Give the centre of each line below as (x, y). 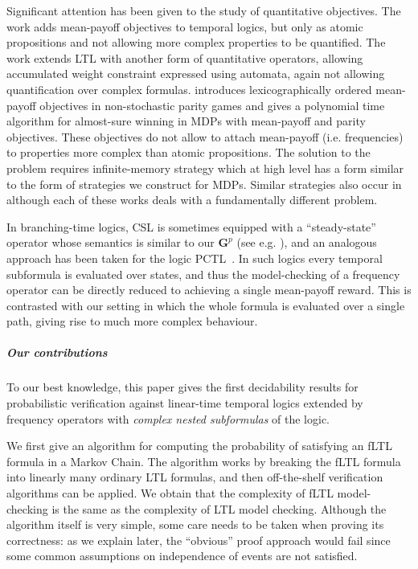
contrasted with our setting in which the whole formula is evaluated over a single (206, 305)
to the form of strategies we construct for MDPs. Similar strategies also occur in (204, 184)
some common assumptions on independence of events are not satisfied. (182, 556)
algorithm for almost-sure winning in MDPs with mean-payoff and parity (186, 121)
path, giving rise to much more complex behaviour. (132, 321)
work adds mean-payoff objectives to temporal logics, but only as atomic (185, 26)
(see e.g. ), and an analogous (307, 242)
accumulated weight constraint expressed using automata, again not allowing (196, 74)
